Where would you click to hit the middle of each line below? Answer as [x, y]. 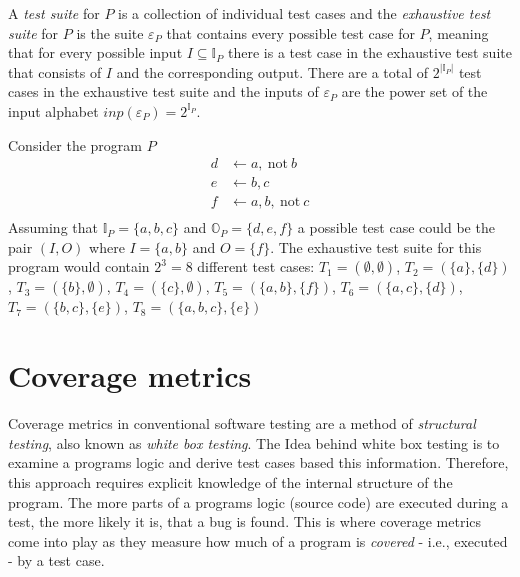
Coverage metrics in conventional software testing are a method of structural [242, 423]
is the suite [110, 32]
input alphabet [53, 110]
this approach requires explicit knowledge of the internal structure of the [230, 481]
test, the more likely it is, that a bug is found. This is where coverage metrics [245, 521]
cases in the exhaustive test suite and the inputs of [163, 91]
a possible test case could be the [396, 227]
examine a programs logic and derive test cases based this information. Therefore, [258, 462]
